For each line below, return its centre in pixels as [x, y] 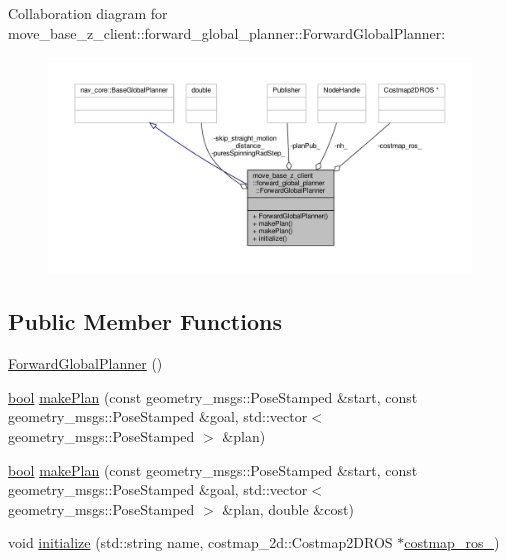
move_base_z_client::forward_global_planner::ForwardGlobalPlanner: [227, 32]
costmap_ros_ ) [452, 542]
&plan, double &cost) [288, 508]
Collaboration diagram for [88, 13]
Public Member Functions [145, 321]
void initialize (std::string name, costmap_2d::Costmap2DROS [200, 542]
